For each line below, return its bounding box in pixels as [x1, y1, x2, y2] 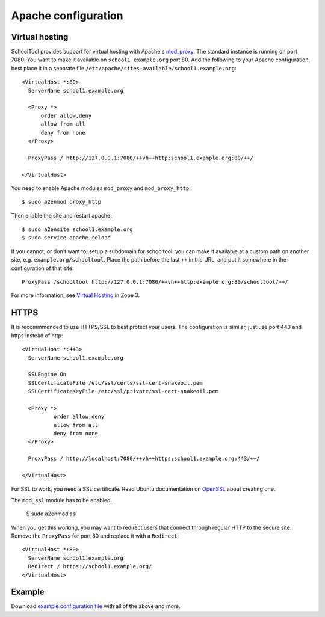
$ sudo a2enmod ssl [26, 510, 77, 517]
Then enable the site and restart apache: [11, 212, 112, 219]
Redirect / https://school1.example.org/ [28, 563, 152, 570]
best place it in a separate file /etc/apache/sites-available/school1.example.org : [11, 64, 237, 72]
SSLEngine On [28, 371, 67, 378]
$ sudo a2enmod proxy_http [22, 198, 102, 206]
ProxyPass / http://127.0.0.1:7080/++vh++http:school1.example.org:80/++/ [28, 154, 254, 161]
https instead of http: [11, 331, 63, 339]
